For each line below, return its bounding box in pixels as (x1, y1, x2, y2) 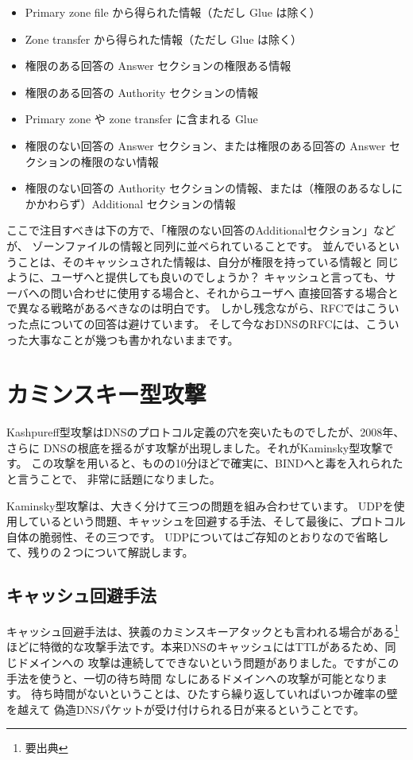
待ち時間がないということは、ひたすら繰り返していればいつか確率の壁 (31, 685, 398, 702)
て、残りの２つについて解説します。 (6, 544, 194, 560)
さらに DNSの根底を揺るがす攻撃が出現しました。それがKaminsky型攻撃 (6, 439, 383, 456)
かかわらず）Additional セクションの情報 (25, 195, 236, 211)
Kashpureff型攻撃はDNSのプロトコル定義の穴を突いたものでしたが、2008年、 (6, 424, 405, 440)
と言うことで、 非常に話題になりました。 (6, 471, 221, 487)
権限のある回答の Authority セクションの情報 (25, 83, 259, 100)
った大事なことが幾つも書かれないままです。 (6, 331, 239, 347)
